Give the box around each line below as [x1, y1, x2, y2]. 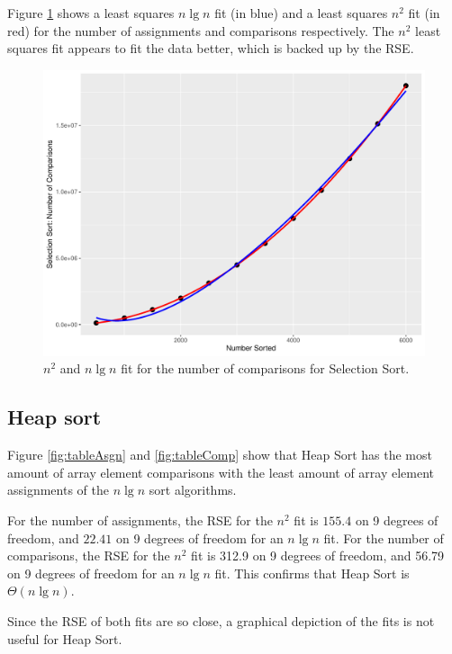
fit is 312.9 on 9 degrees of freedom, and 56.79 [191, 546, 445, 565]
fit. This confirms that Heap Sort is [214, 563, 410, 582]
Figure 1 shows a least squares [7, 4, 175, 22]
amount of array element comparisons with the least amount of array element [7, 462, 435, 481]
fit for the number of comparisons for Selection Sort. [121, 359, 410, 378]
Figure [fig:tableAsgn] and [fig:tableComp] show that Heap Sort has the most [7, 445, 432, 464]
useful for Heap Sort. [7, 629, 122, 648]
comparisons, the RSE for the [7, 546, 170, 565]
